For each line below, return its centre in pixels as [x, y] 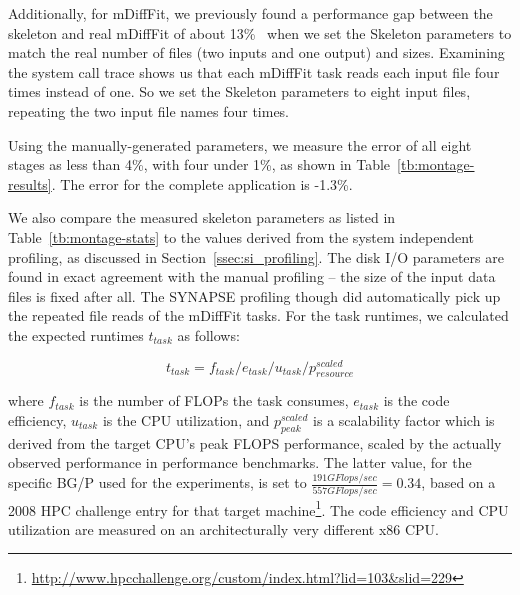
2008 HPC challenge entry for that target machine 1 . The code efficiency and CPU [258, 508]
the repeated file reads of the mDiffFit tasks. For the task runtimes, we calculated [258, 315]
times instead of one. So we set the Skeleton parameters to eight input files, [239, 91]
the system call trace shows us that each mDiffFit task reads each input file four [254, 71]
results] [30, 183]
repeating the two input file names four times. [149, 110]
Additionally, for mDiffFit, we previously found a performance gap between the [250, 13]
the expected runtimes [76, 334]
